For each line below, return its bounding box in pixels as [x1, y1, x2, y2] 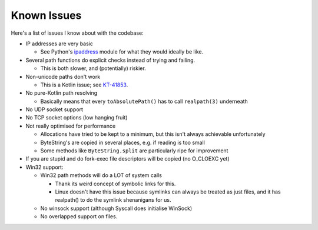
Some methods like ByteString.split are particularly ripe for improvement [40, 147, 228, 154]
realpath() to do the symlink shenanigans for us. [55, 196, 171, 204]
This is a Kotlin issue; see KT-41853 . [40, 81, 128, 88]
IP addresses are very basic [25, 40, 94, 47]
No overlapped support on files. [40, 213, 118, 220]
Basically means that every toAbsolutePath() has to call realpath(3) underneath [40, 98, 249, 105]
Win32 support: [25, 164, 64, 171]
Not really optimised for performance [25, 122, 116, 129]
